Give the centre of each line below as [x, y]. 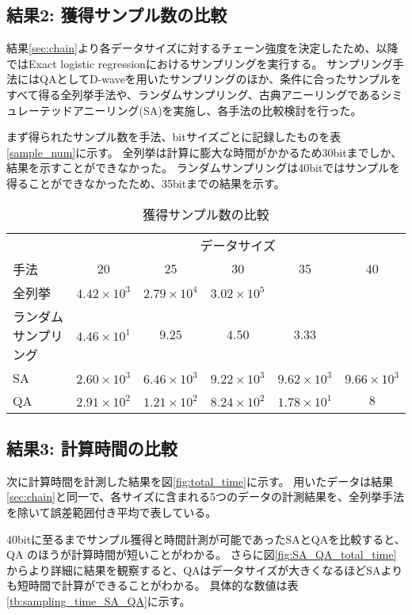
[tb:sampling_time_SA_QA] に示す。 [99, 600]
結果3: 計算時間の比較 [92, 447]
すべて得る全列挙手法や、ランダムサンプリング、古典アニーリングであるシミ [205, 94]
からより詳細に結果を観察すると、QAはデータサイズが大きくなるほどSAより [205, 569]
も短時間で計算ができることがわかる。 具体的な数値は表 [153, 585]
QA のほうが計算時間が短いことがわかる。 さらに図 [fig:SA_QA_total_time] [202, 554]
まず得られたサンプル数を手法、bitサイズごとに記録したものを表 [174, 137]
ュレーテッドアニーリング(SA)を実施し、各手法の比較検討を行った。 [184, 110]
